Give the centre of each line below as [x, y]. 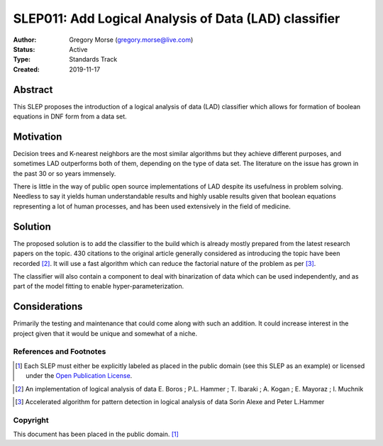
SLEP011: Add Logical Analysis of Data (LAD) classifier [177, 18]
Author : [25, 40]
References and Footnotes [60, 352]
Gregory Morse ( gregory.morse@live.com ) [131, 40]
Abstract [33, 90]
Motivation [38, 136]
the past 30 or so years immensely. [65, 173]
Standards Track [93, 60]
